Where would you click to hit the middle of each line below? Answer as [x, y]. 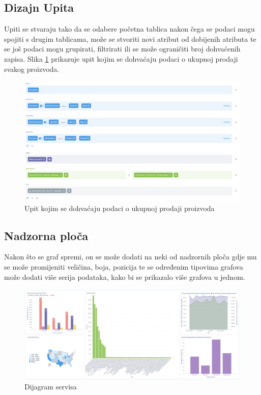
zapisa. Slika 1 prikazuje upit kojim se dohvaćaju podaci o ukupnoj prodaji [121, 58]
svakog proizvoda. [32, 69]
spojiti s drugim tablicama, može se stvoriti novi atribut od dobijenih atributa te [130, 38]
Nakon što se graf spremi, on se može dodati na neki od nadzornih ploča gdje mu [130, 257]
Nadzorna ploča [46, 235]
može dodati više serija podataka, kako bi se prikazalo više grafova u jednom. [125, 276]
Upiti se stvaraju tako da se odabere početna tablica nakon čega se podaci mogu [129, 29]
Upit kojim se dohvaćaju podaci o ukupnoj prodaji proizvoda [120, 208]
